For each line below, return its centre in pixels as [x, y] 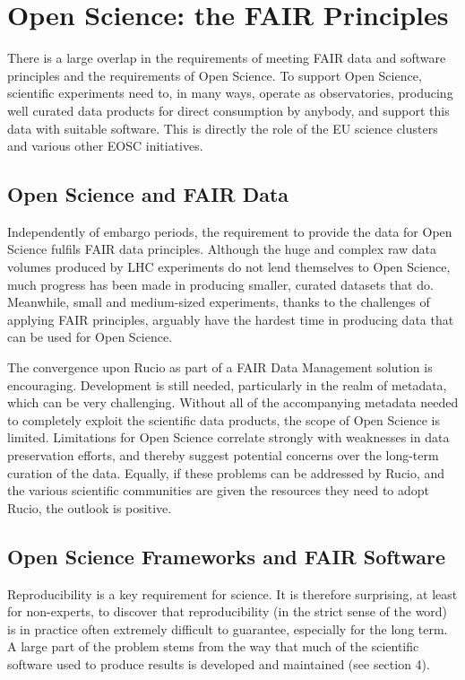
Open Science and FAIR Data [148, 194]
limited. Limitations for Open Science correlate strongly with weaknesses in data [228, 437]
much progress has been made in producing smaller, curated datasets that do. [220, 284]
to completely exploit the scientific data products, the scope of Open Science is [224, 419]
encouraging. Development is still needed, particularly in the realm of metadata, [227, 384]
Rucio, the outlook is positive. [90, 507]
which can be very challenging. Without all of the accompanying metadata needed [233, 402]
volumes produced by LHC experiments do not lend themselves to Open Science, [229, 267]
